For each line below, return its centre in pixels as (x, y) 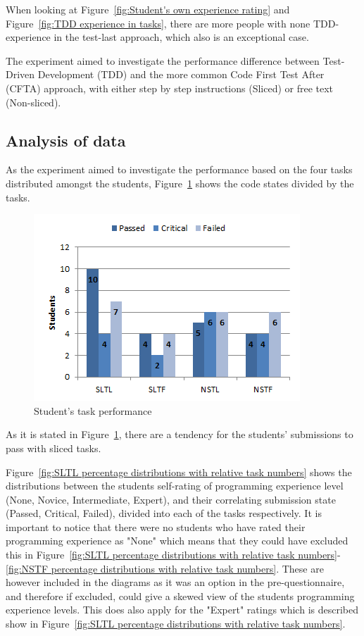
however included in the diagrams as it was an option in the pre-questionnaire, (175, 582)
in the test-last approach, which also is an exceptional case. (181, 37)
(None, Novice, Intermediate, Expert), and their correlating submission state (171, 499)
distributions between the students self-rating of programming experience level (175, 486)
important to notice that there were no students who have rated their (156, 526)
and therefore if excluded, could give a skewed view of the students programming (180, 596)
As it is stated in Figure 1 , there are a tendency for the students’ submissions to (180, 434)
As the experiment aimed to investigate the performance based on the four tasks (179, 169)
